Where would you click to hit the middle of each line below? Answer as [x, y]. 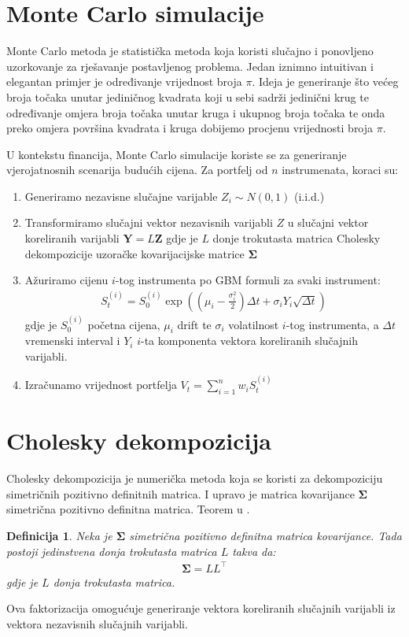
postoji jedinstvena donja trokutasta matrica [112, 551]
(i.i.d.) [309, 196]
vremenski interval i [72, 341]
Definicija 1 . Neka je [59, 535]
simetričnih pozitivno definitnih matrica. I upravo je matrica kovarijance [181, 493]
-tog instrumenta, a [332, 324]
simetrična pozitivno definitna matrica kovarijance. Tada [265, 535]
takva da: [254, 551]
